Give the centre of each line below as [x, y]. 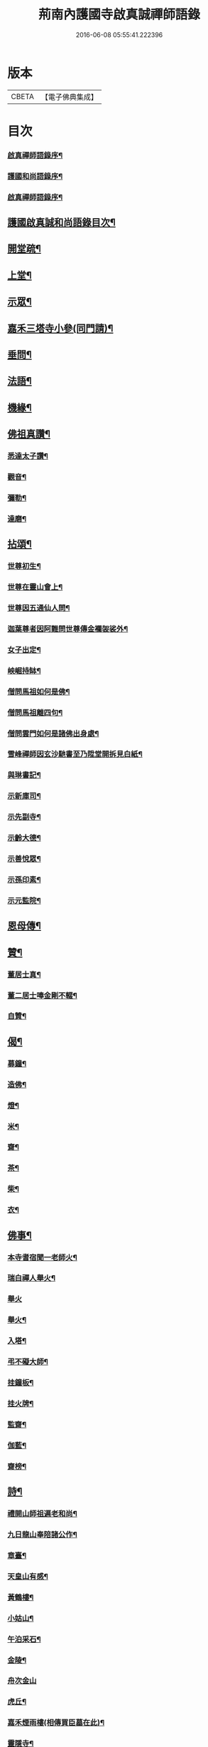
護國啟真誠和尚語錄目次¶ [61, 223]
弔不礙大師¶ [28, 1362]
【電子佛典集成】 [69, 97]
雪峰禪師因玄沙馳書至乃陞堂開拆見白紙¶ [75, 754]
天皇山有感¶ [28, 1576]
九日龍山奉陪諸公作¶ [43, 1535]
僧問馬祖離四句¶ [35, 712]
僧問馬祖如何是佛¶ [39, 691]
